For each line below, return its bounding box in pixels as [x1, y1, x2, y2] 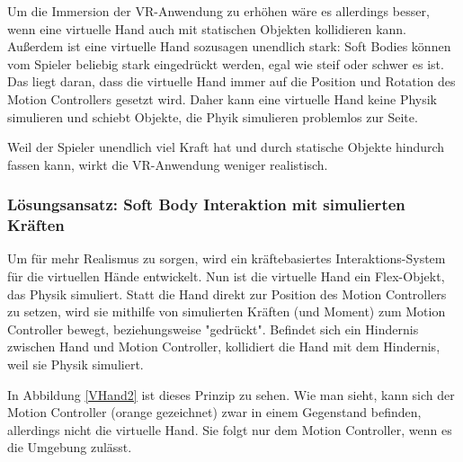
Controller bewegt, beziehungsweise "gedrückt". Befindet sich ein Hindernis [7, 319, 419, 338]
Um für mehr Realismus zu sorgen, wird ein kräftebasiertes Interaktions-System [7, 249, 446, 268]
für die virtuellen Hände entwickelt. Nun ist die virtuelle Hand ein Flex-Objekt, [7, 267, 445, 286]
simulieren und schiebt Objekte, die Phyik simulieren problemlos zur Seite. [7, 107, 418, 126]
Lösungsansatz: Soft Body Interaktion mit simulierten [7, 193, 405, 216]
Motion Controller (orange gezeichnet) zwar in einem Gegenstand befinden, [7, 403, 422, 422]
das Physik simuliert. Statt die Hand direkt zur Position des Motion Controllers [7, 284, 447, 303]
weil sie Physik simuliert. [7, 355, 144, 374]
